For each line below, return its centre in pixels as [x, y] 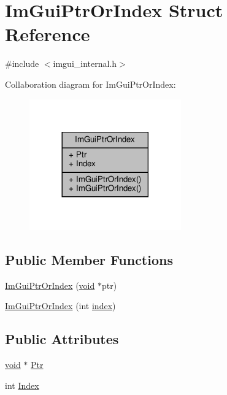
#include [22, 63]
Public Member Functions [89, 259]
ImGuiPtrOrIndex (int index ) [60, 306]
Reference [48, 34]
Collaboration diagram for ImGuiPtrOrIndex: [90, 84]
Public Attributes [62, 339]
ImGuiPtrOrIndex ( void [50, 285]
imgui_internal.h [85, 63]
